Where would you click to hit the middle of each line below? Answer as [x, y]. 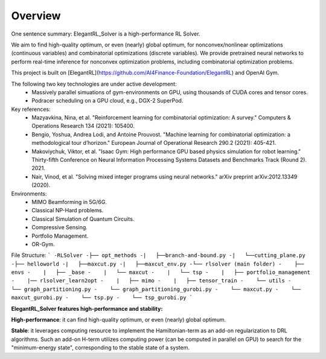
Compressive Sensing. [59, 227]
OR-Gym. [43, 244]
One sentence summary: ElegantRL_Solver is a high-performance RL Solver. [106, 34]
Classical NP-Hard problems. [68, 211]
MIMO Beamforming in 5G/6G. [69, 202]
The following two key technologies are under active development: [94, 84]
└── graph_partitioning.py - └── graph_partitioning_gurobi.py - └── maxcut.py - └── [156, 289]
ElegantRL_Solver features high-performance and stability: [87, 308]
